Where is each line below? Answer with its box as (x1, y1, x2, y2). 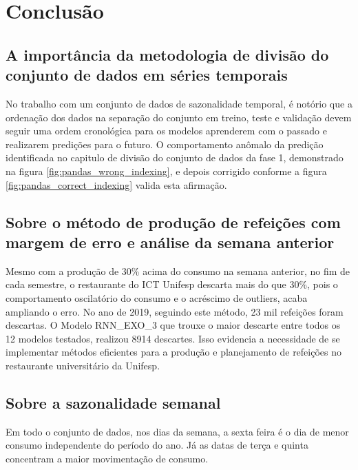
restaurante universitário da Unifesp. (6, 358, 160, 372)
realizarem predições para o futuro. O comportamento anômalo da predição (6, 136, 324, 151)
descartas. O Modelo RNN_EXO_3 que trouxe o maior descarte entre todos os (6, 318, 341, 332)
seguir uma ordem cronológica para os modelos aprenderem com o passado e (6, 123, 327, 138)
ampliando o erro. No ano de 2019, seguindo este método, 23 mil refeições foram (6, 304, 344, 318)
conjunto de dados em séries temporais (6, 64, 288, 85)
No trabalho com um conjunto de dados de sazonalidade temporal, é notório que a (6, 96, 352, 110)
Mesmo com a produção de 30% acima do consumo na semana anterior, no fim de (6, 263, 350, 278)
